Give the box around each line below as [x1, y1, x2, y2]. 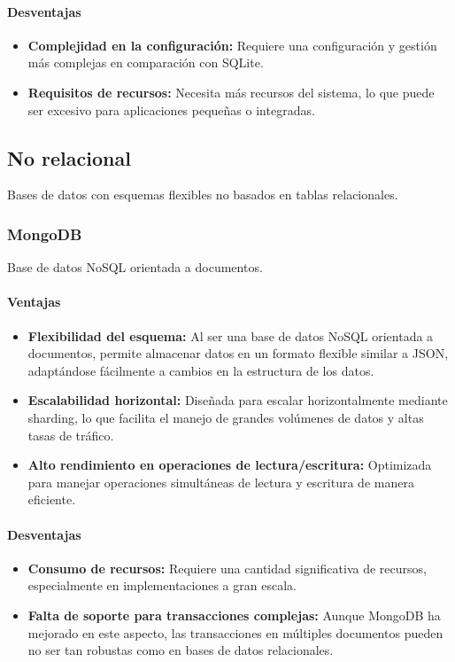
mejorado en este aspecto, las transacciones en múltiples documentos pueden [27, 623, 443, 642]
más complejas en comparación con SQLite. [27, 53, 264, 72]
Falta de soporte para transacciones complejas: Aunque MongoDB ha [27, 605, 441, 624]
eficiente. [27, 490, 76, 509]
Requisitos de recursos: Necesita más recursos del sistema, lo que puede [27, 82, 435, 101]
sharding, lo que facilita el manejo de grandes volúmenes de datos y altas [27, 408, 424, 426]
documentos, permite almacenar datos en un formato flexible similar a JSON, [27, 344, 449, 362]
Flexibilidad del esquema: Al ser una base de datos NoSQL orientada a [27, 326, 434, 345]
